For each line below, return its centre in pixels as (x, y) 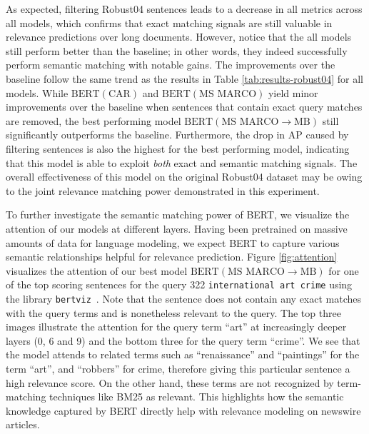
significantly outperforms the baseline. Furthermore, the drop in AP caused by (177, 135)
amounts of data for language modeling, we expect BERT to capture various (173, 242)
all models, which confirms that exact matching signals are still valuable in (169, 22)
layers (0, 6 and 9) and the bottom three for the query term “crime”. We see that (183, 340)
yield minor (293, 92)
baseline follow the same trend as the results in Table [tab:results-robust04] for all (184, 78)
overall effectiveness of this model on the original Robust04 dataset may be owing (184, 177)
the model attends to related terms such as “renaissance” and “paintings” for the (183, 354)
